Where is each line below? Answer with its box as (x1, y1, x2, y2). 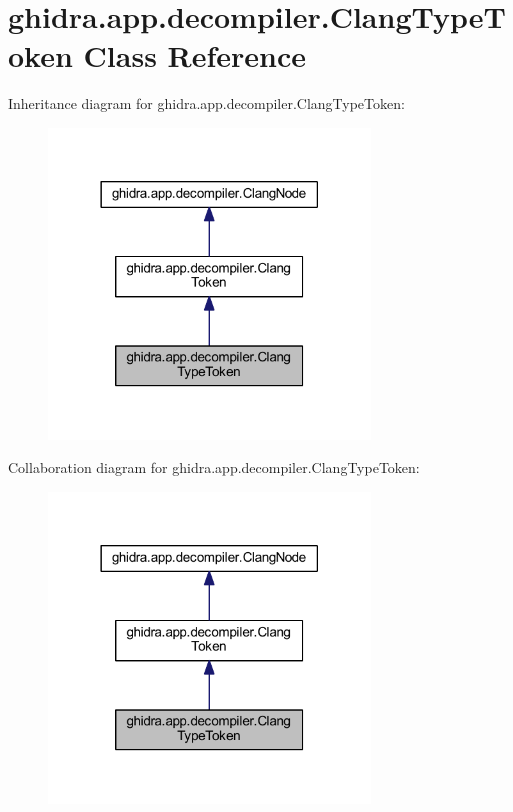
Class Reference (83, 35, 307, 76)
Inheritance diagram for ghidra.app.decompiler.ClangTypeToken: (8, 93, 405, 114)
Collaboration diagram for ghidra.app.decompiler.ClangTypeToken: (8, 457, 420, 478)
